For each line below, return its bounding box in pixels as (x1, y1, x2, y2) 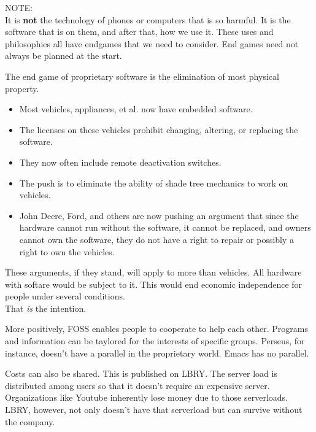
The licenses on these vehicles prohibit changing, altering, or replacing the (19, 123, 298, 136)
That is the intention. (5, 301, 87, 314)
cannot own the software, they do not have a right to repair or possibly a (19, 233, 295, 245)
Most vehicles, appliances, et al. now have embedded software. (19, 102, 253, 115)
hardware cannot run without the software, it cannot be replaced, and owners (19, 221, 311, 234)
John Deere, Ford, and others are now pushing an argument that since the (19, 209, 299, 222)
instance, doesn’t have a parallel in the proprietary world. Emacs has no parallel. (5, 346, 309, 359)
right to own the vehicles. (19, 245, 115, 258)
